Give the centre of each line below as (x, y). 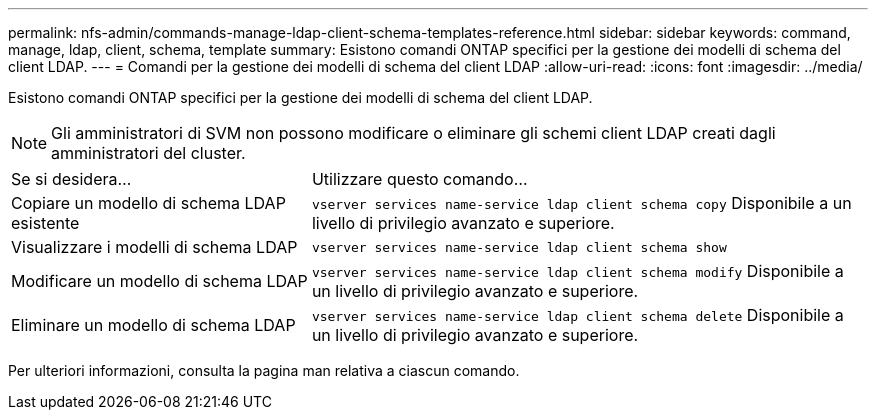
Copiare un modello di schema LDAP (148, 203)
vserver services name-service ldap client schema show (519, 247)
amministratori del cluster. (148, 153)
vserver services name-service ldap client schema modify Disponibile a (577, 271)
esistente (45, 223)
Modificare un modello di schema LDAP (159, 281)
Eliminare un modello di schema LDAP (153, 325)
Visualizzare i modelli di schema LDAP (154, 247)
